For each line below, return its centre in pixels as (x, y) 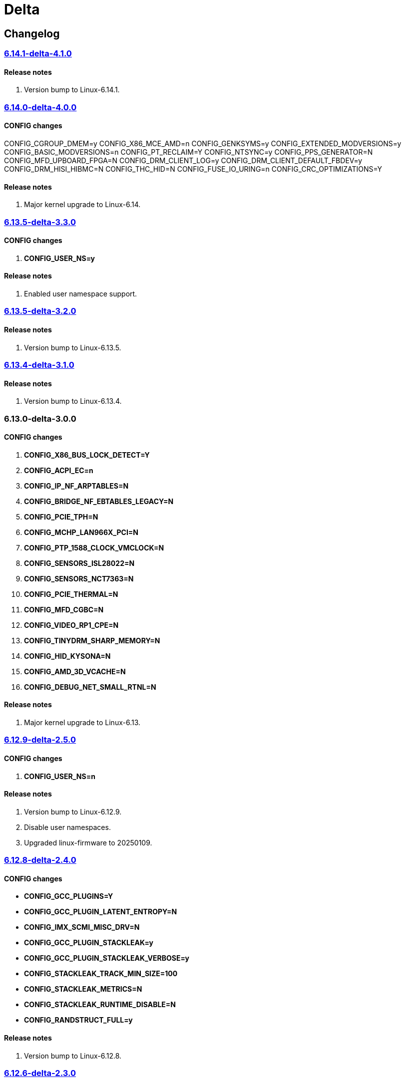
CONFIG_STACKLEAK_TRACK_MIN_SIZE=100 (101, 974)
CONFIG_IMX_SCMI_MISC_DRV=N (82, 927)
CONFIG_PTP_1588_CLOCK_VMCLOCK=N (94, 547)
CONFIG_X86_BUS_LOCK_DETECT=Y (87, 455)
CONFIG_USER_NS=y (60, 258)
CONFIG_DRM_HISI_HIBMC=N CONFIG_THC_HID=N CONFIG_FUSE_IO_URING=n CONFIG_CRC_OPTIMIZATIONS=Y (193, 169)
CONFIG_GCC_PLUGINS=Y (69, 896)
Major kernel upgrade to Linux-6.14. (82, 205)
